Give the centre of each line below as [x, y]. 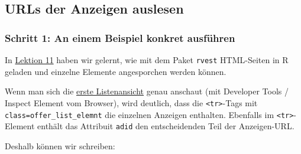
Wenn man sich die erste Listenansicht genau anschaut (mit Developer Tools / [147, 91]
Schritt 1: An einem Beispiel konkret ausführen [120, 37]
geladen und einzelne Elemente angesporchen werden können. [116, 71]
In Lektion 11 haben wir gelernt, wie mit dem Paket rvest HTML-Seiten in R [147, 60]
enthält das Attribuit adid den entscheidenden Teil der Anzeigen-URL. [166, 126]
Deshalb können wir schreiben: [60, 145]
